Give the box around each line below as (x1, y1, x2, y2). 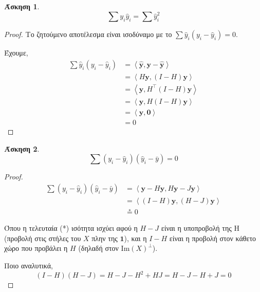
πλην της (91, 232, 118, 243)
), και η (124, 232, 147, 243)
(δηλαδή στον (78, 243, 119, 253)
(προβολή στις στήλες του (4, 232, 81, 243)
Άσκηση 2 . (4, 143, 40, 154)
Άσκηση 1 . (4, 1, 40, 11)
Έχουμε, (4, 47, 28, 58)
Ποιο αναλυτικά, (4, 260, 53, 270)
